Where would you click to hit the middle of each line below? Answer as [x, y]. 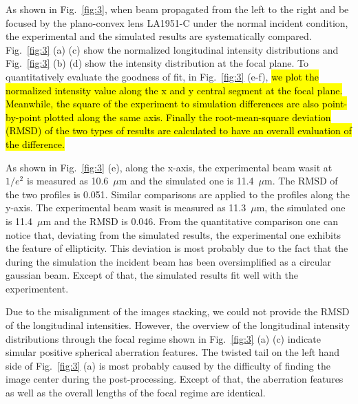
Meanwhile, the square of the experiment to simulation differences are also [162, 104]
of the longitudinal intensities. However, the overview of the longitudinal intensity [178, 325]
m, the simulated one [301, 208]
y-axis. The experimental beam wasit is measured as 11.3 [126, 208]
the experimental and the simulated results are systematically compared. [159, 36]
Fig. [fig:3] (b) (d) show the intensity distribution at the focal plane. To [157, 63]
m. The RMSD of [301, 181]
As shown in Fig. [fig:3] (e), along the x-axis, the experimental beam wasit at [169, 167]
